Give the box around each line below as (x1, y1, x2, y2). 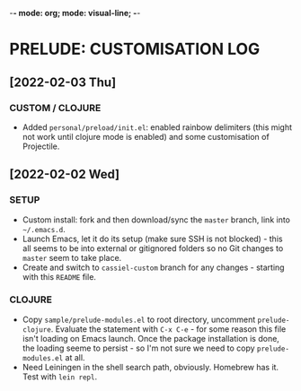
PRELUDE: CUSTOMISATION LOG (9, 39, 261, 59)
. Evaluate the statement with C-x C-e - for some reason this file (50, 323, 287, 335)
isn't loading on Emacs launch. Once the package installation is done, (22, 333, 280, 343)
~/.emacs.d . (22, 223, 66, 234)
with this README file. (22, 271, 97, 282)
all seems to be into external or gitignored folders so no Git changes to (22, 242, 284, 254)
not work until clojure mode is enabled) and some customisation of (22, 131, 270, 142)
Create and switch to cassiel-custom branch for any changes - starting (22, 262, 285, 273)
